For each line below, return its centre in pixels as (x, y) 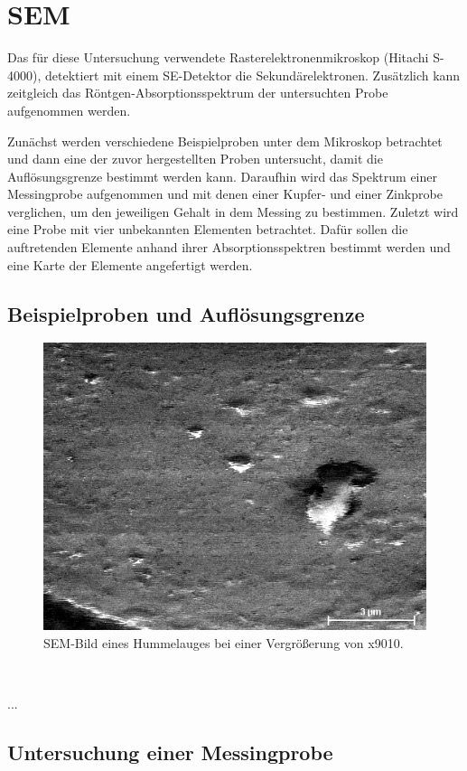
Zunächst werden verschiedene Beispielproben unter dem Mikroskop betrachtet (225, 141)
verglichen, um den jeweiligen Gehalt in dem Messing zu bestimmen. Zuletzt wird (233, 211)
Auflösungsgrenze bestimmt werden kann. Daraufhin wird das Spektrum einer (222, 176)
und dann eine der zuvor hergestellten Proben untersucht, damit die (195, 159)
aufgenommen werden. (69, 110)
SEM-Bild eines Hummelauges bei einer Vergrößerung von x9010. (224, 643)
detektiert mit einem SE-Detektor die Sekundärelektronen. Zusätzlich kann (252, 75)
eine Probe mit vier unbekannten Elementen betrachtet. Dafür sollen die (208, 229)
